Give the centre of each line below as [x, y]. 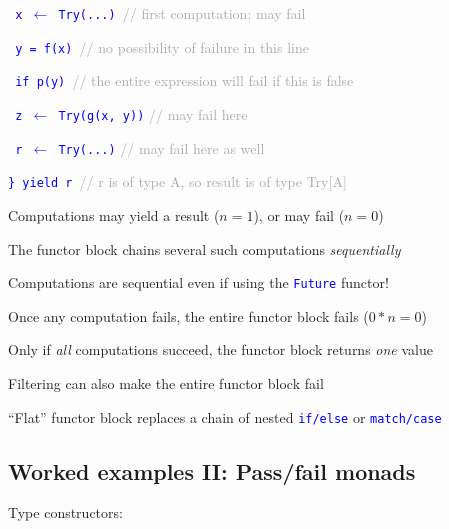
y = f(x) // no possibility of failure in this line [162, 46]
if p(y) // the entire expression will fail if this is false [184, 80]
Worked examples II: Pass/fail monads [212, 470]
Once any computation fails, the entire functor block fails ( [188, 315]
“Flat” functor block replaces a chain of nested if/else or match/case [225, 416]
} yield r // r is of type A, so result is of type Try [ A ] [177, 181]
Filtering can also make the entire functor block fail [166, 382]
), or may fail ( [299, 214]
